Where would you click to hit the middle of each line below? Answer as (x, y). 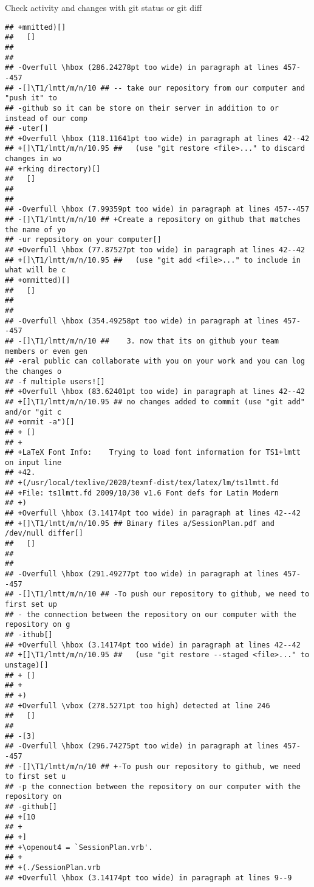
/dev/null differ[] (44, 533)
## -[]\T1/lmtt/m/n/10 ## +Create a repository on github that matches (153, 220)
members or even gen (46, 351)
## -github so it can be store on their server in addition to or (142, 108)
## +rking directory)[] (53, 169)
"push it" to (31, 98)
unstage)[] (27, 665)
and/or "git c (33, 412)
